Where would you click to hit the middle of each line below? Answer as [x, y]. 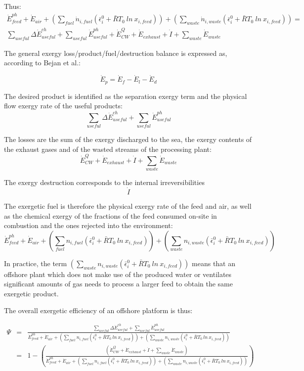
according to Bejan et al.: [43, 63]
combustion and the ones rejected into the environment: [88, 225]
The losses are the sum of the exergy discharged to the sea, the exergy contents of [128, 139]
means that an [214, 263]
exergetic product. [31, 293]
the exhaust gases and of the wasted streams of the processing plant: [108, 149]
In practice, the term [36, 263]
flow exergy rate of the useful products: [63, 106]
